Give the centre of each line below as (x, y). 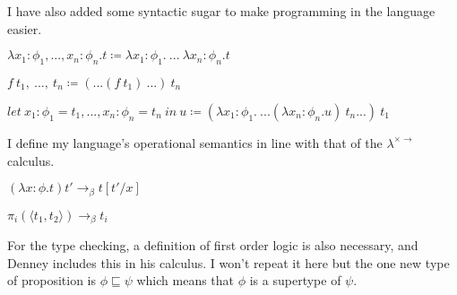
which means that (185, 280)
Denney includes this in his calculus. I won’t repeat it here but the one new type (228, 262)
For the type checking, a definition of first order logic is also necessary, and (213, 245)
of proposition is (52, 280)
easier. (25, 28)
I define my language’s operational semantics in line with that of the (195, 142)
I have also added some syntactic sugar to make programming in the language (221, 11)
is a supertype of (295, 280)
